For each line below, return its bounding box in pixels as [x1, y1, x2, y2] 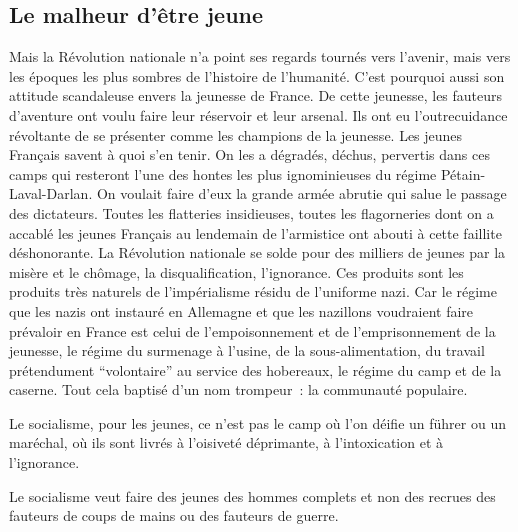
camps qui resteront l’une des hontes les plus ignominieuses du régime [9, 163, 437, 184]
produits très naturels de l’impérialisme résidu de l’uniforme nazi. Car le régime [9, 281, 497, 302]
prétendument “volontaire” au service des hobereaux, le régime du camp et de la [9, 359, 502, 380]
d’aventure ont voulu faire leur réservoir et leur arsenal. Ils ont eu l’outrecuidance [9, 104, 508, 125]
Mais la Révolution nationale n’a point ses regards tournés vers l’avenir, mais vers [9, 46, 511, 67]
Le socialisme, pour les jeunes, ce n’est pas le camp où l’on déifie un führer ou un [9, 412, 506, 433]
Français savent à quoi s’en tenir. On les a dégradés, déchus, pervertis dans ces [9, 144, 490, 165]
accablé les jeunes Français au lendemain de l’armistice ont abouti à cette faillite [9, 222, 502, 243]
